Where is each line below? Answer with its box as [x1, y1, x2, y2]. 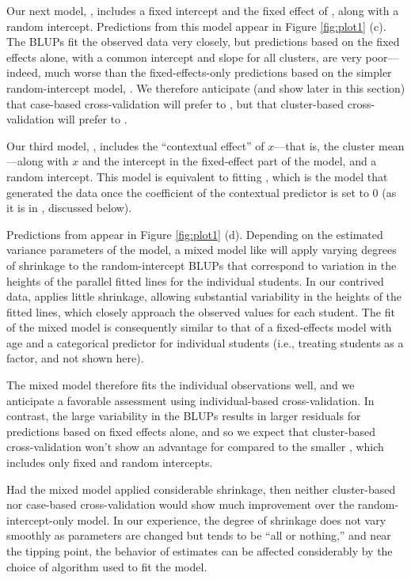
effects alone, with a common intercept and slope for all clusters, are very [6, 48, 362, 65]
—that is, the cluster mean [274, 137, 405, 154]
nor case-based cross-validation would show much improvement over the [6, 496, 355, 513]
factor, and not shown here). [6, 350, 144, 366]
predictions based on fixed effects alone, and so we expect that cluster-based [6, 423, 375, 439]
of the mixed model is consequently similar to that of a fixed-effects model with [6, 319, 392, 335]
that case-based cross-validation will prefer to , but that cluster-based [6, 95, 344, 112]
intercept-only [6, 511, 74, 528]
